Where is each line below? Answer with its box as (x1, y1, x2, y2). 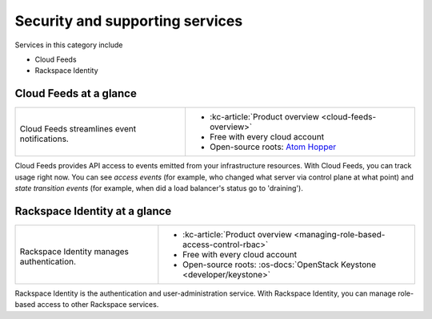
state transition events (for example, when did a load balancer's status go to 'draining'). (14, 184, 303, 193)
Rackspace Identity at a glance (14, 204, 172, 218)
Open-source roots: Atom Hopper (209, 141, 337, 152)
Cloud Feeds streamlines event (19, 123, 136, 135)
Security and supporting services (14, 12, 243, 30)
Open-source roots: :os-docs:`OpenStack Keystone (182, 259, 376, 270)
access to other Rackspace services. (37, 300, 159, 309)
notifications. (19, 133, 70, 144)
